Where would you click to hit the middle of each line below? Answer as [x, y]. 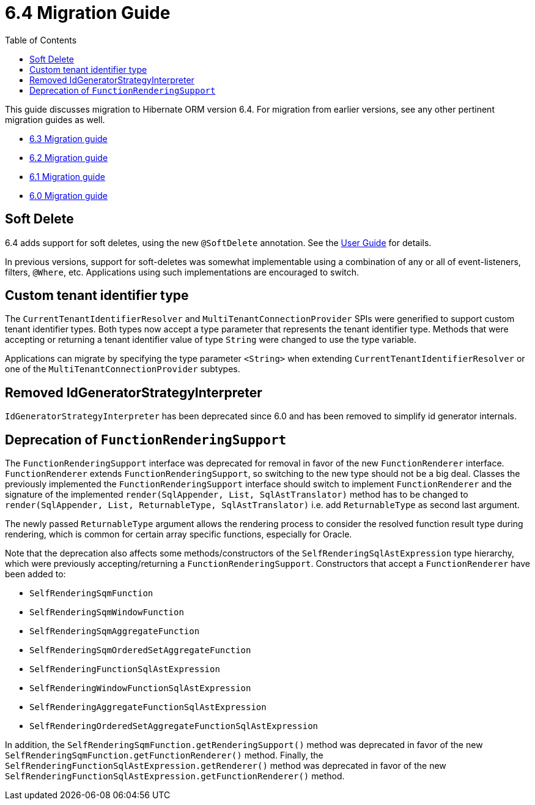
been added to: [35, 574]
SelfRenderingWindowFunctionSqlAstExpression [140, 688]
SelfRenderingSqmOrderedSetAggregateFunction [140, 650]
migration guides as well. [55, 119]
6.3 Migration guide [68, 138]
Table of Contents [41, 40]
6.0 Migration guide [68, 195]
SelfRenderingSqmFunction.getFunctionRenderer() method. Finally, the [164, 755]
